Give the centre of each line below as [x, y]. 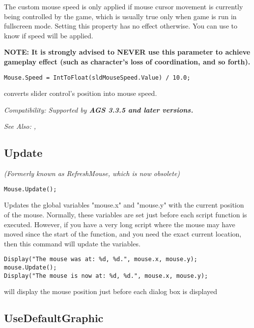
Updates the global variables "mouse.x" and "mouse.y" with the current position [124, 205]
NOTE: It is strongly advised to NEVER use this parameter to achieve [127, 52]
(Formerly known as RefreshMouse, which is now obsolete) [92, 173]
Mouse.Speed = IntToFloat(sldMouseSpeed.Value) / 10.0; [97, 77]
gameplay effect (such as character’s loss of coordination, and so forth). [127, 61]
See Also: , [20, 126]
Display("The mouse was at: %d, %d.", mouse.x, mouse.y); [101, 259]
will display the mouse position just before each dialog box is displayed [111, 291]
